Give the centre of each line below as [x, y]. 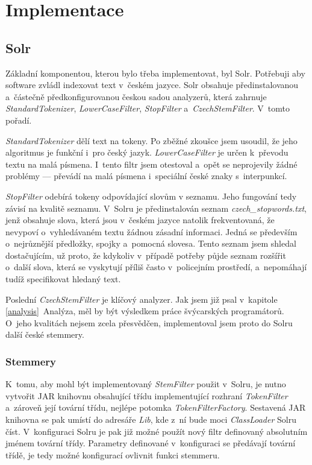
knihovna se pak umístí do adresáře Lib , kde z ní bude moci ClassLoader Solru [151, 419]
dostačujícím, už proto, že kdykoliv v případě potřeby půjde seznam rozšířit [146, 255]
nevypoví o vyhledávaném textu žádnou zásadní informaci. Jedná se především [151, 231]
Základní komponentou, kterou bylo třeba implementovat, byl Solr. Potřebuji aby [155, 73]
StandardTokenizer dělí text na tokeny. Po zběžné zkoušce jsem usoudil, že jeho [151, 140]
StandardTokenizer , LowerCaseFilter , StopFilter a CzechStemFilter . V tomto [148, 108]
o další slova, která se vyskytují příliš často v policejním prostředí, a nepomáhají [156, 267]
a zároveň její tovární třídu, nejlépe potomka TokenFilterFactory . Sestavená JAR [156, 407]
